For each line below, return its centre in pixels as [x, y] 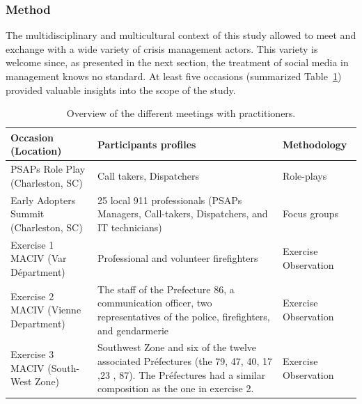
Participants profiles [147, 144]
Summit [27, 213]
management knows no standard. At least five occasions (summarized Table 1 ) [174, 76]
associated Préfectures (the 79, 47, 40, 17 [185, 360]
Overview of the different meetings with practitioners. [181, 113]
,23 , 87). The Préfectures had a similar [182, 374]
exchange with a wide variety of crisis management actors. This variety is [162, 48]
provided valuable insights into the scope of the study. [121, 90]
